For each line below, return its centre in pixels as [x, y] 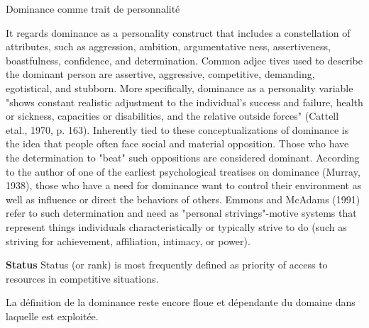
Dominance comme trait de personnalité [93, 9]
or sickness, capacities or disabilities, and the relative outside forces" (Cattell [172, 116]
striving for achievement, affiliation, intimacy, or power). [128, 241]
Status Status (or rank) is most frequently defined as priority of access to [167, 265]
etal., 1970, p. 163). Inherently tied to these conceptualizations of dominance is [177, 129]
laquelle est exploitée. [52, 316]
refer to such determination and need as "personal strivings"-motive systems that [181, 213]
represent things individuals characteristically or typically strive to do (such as [176, 226]
